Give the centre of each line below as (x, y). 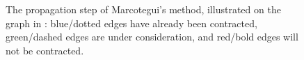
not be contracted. (45, 50)
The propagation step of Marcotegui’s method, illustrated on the (143, 9)
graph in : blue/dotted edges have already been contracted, (131, 23)
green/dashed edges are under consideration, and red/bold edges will (152, 37)
